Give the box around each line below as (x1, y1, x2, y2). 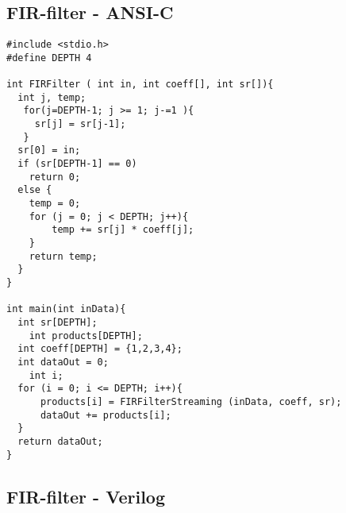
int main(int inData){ (6, 303, 126, 315)
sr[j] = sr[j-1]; (34, 118, 126, 130)
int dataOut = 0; (17, 356, 109, 368)
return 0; (29, 171, 81, 183)
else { (17, 184, 52, 196)
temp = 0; (29, 198, 81, 210)
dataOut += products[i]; (40, 409, 171, 421)
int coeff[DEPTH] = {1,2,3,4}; (17, 343, 183, 355)
